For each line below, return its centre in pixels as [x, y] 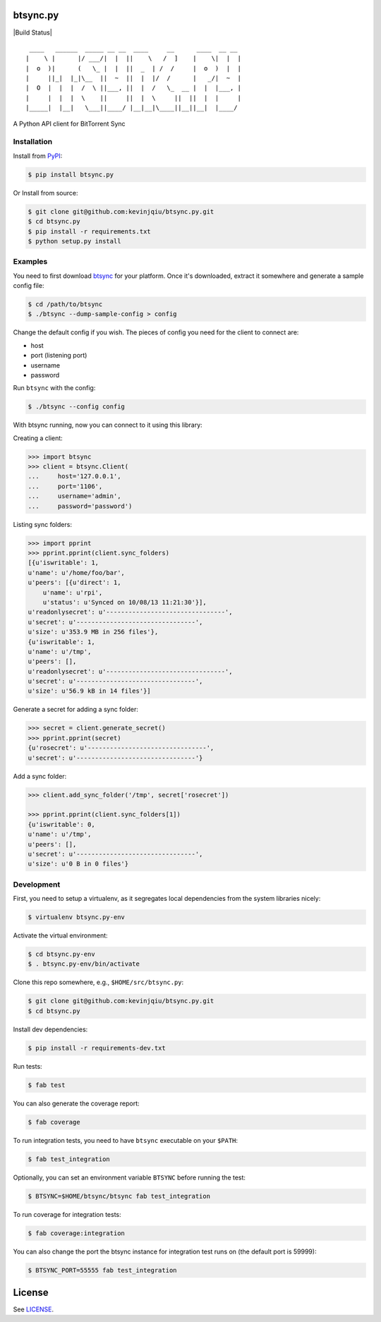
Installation [33, 142]
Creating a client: [38, 438]
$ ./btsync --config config [76, 407]
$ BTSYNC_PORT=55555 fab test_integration [102, 1270]
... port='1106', [65, 486]
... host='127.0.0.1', [74, 477]
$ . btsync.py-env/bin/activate [84, 964]
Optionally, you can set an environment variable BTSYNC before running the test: [129, 1177]
